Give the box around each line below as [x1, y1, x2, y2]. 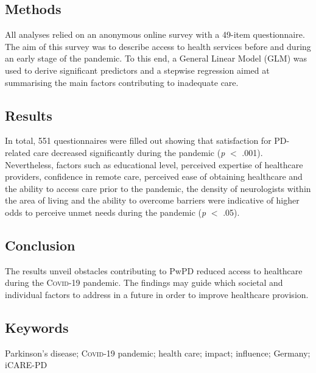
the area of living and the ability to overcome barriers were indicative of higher [5, 194, 300, 207]
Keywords [5, 318, 69, 336]
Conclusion [5, 235, 75, 254]
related [5, 146, 31, 158]
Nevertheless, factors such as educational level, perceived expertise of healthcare [5, 158, 303, 171]
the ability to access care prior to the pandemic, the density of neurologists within [5, 182, 311, 194]
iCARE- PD [5, 358, 47, 371]
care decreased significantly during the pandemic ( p [33, 146, 225, 158]
